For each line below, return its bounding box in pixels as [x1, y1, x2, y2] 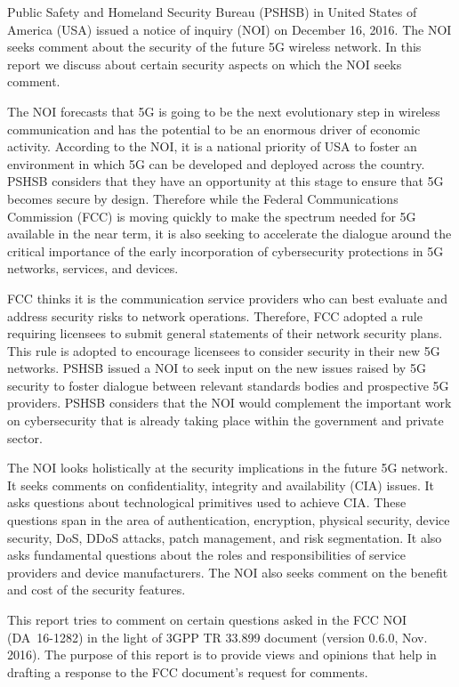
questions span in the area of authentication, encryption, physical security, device [7, 511, 450, 529]
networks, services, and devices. [7, 259, 179, 278]
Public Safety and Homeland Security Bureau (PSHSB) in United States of [7, 3, 417, 20]
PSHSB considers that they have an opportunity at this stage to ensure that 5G [7, 172, 444, 190]
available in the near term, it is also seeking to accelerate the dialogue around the [7, 224, 452, 243]
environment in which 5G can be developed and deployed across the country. [7, 154, 425, 173]
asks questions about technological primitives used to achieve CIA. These [7, 493, 407, 512]
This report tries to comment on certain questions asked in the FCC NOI [7, 610, 407, 628]
